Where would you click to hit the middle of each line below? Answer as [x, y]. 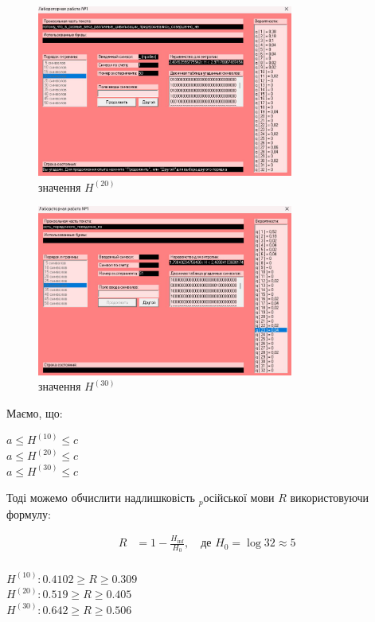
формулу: [29, 513]
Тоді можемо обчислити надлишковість [101, 498]
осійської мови [239, 498]
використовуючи [329, 498]
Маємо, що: [35, 412]
